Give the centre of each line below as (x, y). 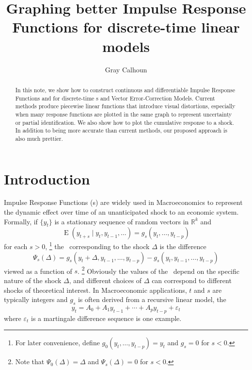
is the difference (183, 246)
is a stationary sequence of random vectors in (122, 221)
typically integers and (36, 299)
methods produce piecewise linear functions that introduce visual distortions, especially (125, 106)
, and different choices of (105, 280)
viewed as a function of (38, 271)
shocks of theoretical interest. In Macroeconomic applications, (95, 290)
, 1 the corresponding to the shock (97, 246)
